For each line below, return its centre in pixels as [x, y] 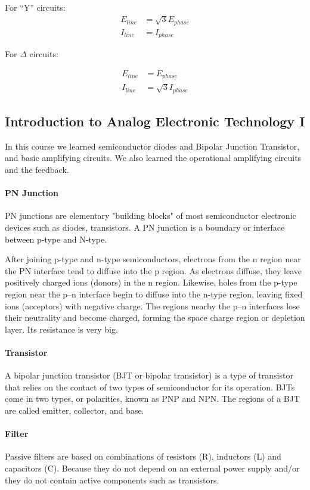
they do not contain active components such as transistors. [112, 480]
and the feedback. [37, 170]
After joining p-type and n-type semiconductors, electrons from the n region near [153, 259]
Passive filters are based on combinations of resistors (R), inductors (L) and [143, 456]
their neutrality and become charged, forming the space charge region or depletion [155, 317]
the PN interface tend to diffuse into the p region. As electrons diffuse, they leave [153, 270]
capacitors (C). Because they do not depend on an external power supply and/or [152, 468]
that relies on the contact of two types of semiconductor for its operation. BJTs [150, 387]
